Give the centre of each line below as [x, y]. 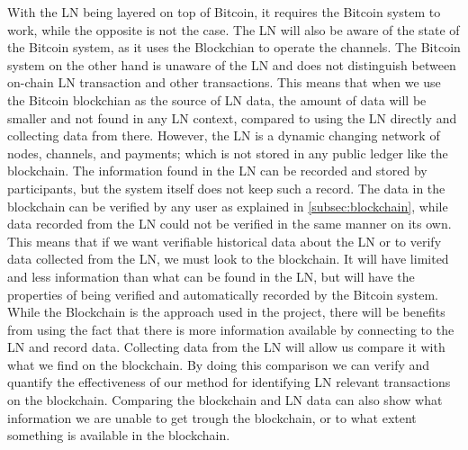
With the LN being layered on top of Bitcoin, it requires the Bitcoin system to [224, 12]
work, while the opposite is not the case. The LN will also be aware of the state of [234, 29]
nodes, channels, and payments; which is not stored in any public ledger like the [228, 153]
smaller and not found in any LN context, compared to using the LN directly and [232, 117]
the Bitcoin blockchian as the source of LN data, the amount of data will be [217, 99]
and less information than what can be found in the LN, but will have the [211, 276]
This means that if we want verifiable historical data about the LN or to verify [225, 241]
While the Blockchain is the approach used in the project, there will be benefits [226, 312]
